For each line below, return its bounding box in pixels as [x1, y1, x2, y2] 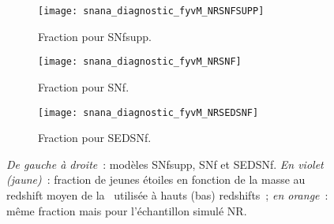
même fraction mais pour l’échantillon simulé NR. [6, 202, 247, 218]
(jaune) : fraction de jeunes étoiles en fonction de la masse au [6, 171, 306, 188]
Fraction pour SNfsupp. [38, 28, 152, 44]
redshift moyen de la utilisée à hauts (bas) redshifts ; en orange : [6, 186, 328, 203]
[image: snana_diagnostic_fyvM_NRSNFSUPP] [38, 6, 265, 17]
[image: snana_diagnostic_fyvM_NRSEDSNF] [38, 106, 259, 118]
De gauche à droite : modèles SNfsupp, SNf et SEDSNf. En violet [6, 155, 324, 172]
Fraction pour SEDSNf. [38, 129, 152, 146]
